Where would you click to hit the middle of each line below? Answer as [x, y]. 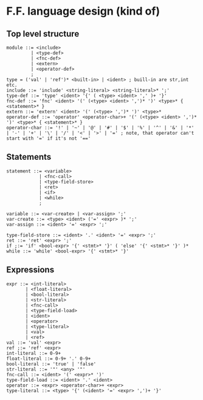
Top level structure [43, 34]
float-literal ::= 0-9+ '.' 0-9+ [49, 359]
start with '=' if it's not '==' [49, 138]
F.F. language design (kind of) [83, 11]
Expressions [30, 270]
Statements [29, 157]
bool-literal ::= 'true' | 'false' [51, 364]
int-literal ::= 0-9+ [34, 353]
